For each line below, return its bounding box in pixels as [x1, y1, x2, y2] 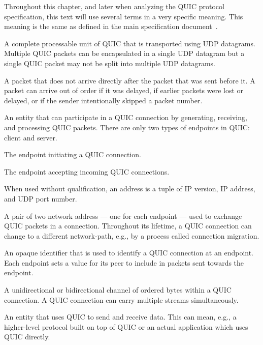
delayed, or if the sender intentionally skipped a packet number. [4, 95, 203, 105]
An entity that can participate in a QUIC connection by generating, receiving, [4, 112, 247, 123]
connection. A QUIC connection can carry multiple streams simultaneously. [4, 294, 239, 305]
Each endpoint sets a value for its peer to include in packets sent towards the [4, 257, 244, 268]
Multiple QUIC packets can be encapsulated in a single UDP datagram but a [4, 48, 245, 59]
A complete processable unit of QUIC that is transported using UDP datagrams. [4, 38, 255, 48]
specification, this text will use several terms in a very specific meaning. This [4, 11, 243, 21]
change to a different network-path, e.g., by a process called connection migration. [4, 230, 259, 241]
